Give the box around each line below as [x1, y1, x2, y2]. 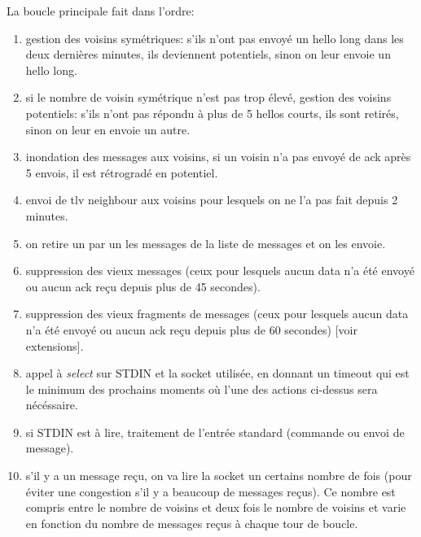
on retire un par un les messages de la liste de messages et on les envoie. [25, 234, 386, 251]
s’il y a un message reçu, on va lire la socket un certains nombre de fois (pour [25, 467, 412, 484]
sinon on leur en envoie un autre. [25, 120, 191, 138]
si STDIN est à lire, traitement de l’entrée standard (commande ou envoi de [25, 423, 405, 440]
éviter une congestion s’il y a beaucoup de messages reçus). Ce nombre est [25, 482, 396, 500]
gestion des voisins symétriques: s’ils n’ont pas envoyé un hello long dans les [25, 29, 404, 46]
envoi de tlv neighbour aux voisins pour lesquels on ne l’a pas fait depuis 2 [25, 191, 398, 208]
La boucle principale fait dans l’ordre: [7, 2, 195, 19]
